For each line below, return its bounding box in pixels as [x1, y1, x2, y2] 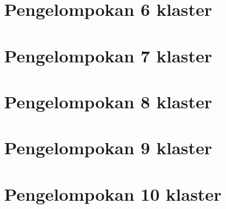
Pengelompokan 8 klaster [4, 89, 212, 113]
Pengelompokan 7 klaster [4, 43, 212, 67]
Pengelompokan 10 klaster [4, 181, 222, 205]
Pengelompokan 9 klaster [4, 135, 212, 160]
